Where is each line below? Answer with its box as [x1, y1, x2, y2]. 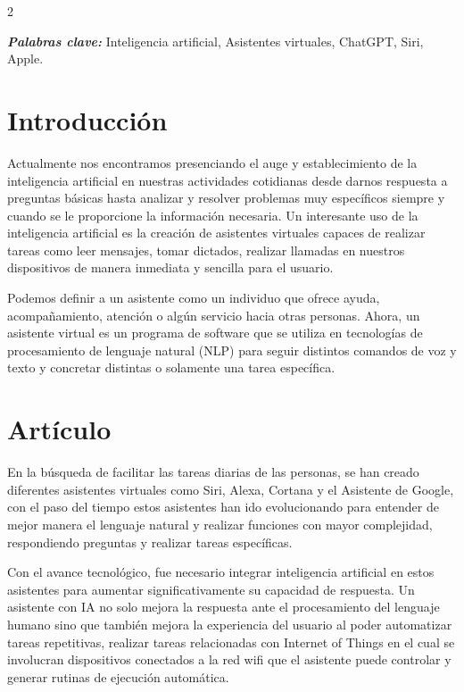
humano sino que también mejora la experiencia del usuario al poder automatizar [7, 614, 452, 633]
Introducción [7, 101, 168, 138]
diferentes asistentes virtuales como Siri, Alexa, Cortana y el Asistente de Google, [7, 479, 454, 498]
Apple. [7, 49, 44, 68]
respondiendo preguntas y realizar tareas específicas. [7, 532, 293, 551]
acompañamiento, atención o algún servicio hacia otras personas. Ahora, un [7, 305, 420, 324]
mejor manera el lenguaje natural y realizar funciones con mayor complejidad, [7, 514, 433, 533]
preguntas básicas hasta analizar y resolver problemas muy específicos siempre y [7, 188, 445, 207]
